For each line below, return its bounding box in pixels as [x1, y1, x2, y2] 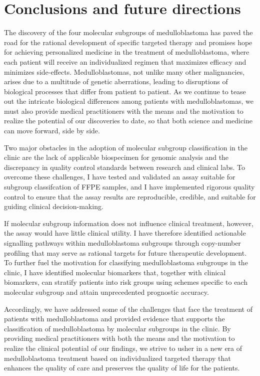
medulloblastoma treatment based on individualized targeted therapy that [4, 352, 231, 363]
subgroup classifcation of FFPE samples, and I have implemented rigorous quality [4, 181, 255, 192]
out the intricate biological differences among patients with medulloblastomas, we [4, 96, 253, 106]
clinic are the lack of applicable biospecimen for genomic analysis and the [4, 152, 229, 162]
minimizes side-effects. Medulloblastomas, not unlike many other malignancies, [4, 66, 245, 77]
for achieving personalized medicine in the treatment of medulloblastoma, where [4, 47, 249, 57]
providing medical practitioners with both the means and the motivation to [4, 333, 235, 343]
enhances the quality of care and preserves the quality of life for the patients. [4, 362, 240, 373]
